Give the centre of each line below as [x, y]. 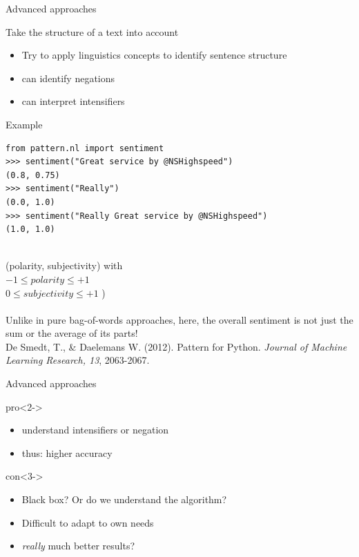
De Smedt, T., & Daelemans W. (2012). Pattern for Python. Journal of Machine [176, 346]
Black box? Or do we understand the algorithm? [124, 499]
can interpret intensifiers [73, 101]
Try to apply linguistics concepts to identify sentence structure [154, 55]
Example [24, 124]
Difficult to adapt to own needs [88, 522]
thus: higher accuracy [67, 452]
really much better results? [78, 546]
